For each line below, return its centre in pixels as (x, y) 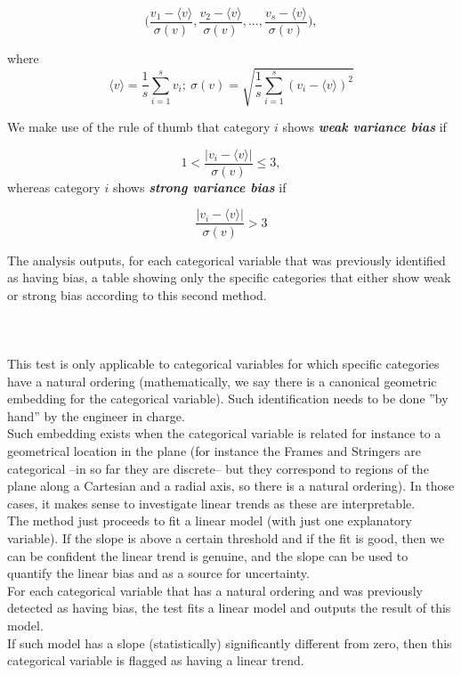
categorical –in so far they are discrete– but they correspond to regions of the (218, 468)
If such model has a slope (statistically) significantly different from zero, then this (230, 642)
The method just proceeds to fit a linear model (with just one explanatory (210, 520)
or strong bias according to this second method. (137, 294)
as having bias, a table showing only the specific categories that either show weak (229, 277)
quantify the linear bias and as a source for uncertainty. (158, 573)
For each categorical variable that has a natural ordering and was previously (215, 590)
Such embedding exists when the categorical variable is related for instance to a (224, 433)
